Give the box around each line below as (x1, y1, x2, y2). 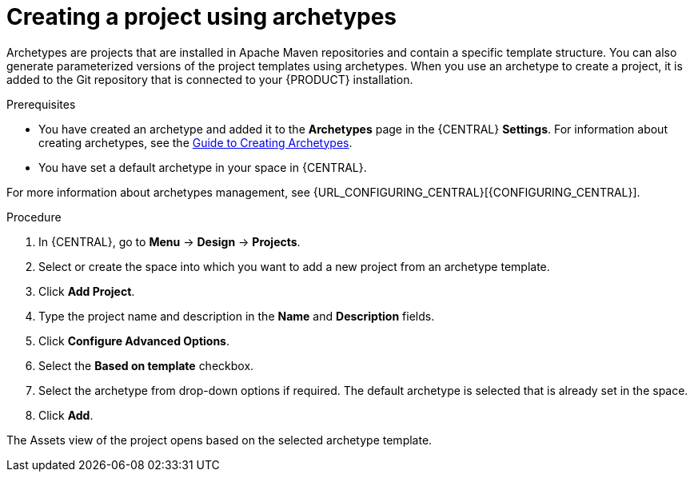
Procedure (6, 209, 62, 224)
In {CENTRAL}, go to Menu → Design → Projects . (38, 234, 301, 249)
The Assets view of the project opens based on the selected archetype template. (6, 432, 433, 447)
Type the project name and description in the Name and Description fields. (38, 309, 435, 323)
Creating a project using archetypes (6, 3, 397, 30)
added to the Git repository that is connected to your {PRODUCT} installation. (6, 72, 413, 86)
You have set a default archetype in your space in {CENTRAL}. (38, 160, 367, 174)
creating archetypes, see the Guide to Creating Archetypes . (38, 135, 353, 149)
